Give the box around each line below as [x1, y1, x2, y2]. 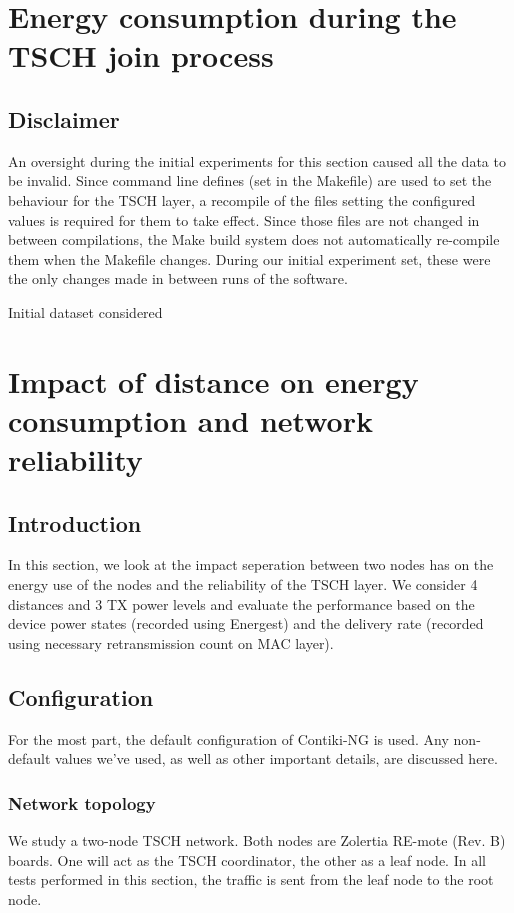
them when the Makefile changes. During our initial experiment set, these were [8, 248, 491, 269]
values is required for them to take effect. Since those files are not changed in [8, 209, 480, 230]
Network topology [8, 790, 156, 815]
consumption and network [8, 399, 373, 440]
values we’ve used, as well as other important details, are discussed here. [55, 748, 498, 769]
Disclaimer [8, 103, 120, 134]
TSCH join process [8, 35, 274, 76]
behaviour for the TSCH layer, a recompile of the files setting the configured [8, 189, 476, 210]
